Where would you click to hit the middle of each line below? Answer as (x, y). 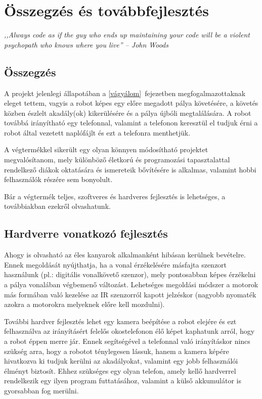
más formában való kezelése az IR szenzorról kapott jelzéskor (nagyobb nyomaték (130, 294)
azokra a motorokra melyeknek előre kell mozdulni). (84, 304)
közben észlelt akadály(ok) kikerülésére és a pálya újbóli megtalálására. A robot (128, 113)
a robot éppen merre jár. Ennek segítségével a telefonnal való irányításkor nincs (127, 341)
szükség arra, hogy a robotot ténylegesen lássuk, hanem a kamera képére (117, 351)
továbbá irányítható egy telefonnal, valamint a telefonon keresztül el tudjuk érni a (131, 123)
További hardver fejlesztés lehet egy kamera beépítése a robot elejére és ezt (120, 321)
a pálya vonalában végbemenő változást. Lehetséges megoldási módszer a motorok (131, 284)
